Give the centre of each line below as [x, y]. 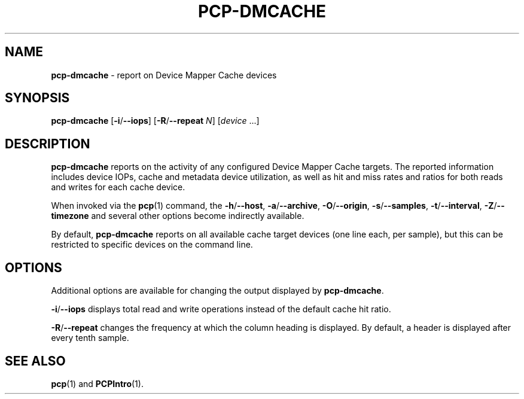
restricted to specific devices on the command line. [152, 245]
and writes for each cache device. [118, 187]
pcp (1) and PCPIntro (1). [97, 383]
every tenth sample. [90, 338]
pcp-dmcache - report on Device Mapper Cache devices [164, 75]
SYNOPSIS [37, 98]
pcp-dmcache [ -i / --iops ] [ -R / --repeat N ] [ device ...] [155, 121]
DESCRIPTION [48, 144]
